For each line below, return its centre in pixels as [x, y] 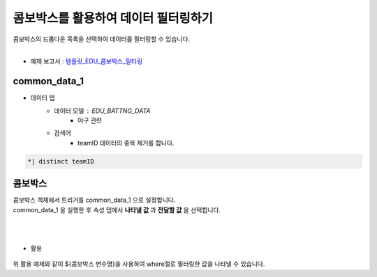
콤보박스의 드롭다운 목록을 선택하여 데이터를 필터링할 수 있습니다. [102, 39]
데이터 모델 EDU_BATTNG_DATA [102, 111]
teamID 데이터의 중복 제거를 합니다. [126, 143]
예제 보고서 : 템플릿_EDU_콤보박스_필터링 [87, 61]
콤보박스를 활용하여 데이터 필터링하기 [113, 18]
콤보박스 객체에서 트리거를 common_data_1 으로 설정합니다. [94, 200]
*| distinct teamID [61, 161]
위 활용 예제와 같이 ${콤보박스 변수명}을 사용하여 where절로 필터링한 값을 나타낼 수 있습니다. [139, 264]
